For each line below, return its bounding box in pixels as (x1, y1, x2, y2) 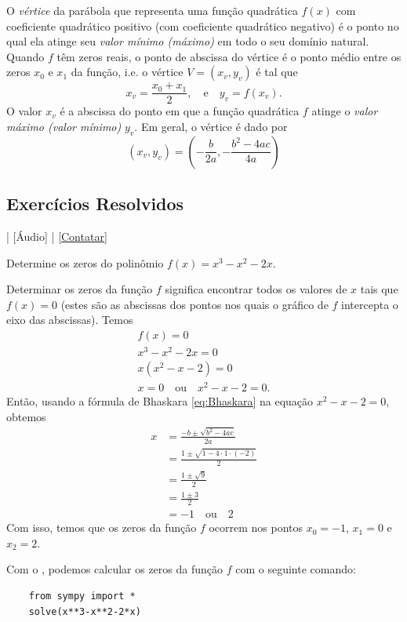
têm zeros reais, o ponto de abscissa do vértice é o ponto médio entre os (56, 48, 402, 64)
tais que (360, 281, 398, 297)
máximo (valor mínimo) (6, 118, 122, 135)
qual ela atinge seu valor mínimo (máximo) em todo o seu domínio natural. (6, 33, 369, 49)
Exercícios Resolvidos (6, 191, 184, 216)
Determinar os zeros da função (6, 281, 153, 297)
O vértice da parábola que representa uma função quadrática (6, 2, 298, 18)
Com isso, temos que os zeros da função (6, 519, 197, 536)
